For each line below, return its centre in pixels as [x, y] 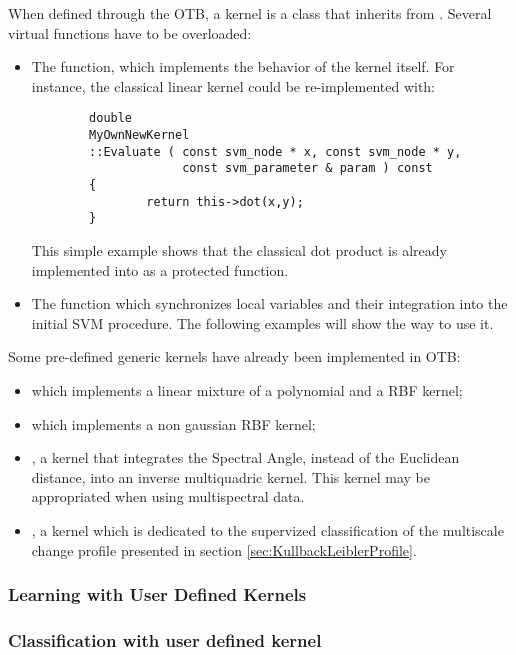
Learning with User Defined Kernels [157, 594]
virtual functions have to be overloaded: [130, 32]
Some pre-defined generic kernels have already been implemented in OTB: [234, 356]
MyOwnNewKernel [139, 135]
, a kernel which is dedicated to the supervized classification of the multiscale [267, 529]
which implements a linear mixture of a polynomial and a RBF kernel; [247, 389]
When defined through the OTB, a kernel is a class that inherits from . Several [250, 13]
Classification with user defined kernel [165, 639]
